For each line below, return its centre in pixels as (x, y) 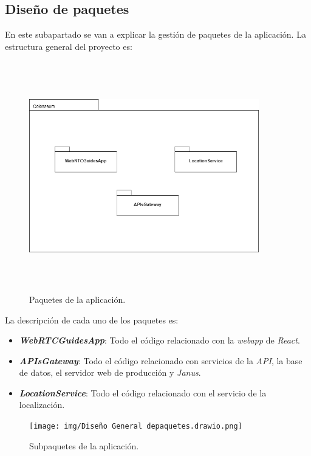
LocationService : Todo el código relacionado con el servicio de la (143, 392)
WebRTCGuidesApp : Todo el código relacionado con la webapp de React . (159, 340)
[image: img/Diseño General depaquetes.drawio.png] (136, 427)
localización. (42, 405)
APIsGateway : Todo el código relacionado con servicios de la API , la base (161, 360)
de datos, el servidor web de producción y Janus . (110, 372)
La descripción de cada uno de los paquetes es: (92, 320)
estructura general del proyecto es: (69, 46)
